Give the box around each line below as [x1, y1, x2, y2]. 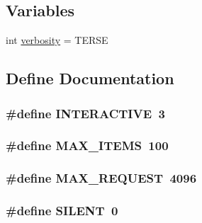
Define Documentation [6, 67, 174, 89]
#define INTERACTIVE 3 [6, 104, 165, 122]
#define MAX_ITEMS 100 [6, 137, 169, 154]
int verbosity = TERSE [6, 33, 108, 47]
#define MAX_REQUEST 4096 [6, 169, 197, 187]
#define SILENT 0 [6, 202, 118, 219]
